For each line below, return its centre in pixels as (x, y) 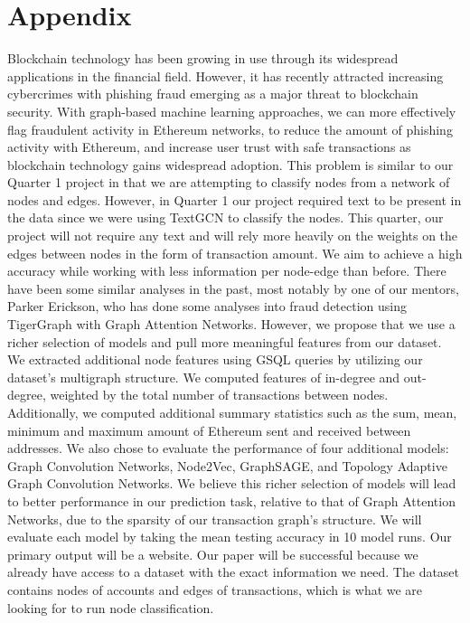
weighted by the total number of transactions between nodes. (219, 395)
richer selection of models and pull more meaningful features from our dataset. (225, 341)
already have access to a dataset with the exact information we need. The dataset (234, 572)
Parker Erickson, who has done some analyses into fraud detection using (207, 306)
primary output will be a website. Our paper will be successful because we (213, 554)
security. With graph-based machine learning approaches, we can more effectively (232, 111)
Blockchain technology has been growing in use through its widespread (203, 58)
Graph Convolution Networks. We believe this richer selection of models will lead (232, 483)
